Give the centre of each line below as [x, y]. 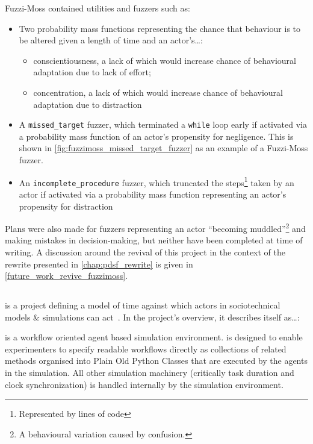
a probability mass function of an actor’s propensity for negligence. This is [156, 136]
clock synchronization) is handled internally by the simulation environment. [144, 384]
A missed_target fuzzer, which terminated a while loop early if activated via [163, 124]
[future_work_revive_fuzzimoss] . [67, 276]
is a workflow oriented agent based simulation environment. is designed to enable [154, 337]
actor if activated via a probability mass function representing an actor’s [153, 194]
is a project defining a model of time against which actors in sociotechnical [143, 305]
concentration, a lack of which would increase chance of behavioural [158, 92]
